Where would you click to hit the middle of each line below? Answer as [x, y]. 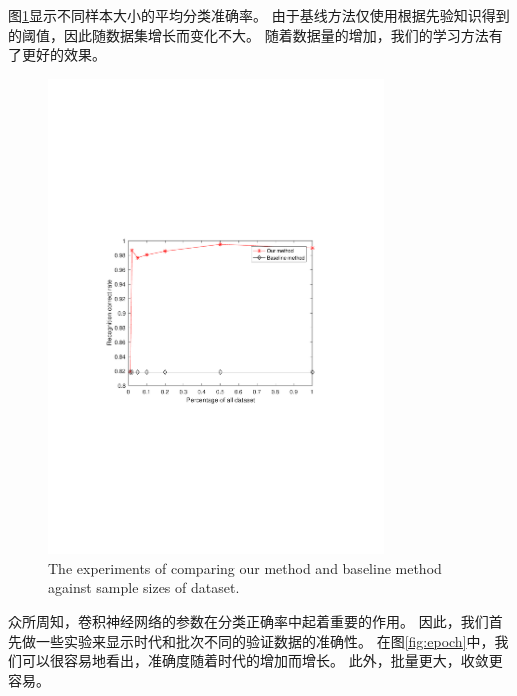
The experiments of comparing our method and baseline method [245, 567]
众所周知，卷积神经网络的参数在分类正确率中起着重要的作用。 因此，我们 [248, 620]
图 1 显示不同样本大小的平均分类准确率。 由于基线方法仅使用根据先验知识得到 [259, 15]
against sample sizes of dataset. [144, 587]
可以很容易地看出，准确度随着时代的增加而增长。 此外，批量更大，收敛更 [262, 660]
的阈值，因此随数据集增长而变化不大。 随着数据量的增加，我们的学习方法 [248, 34]
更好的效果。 [63, 54]
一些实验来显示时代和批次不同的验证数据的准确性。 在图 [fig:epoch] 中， [265, 640]
